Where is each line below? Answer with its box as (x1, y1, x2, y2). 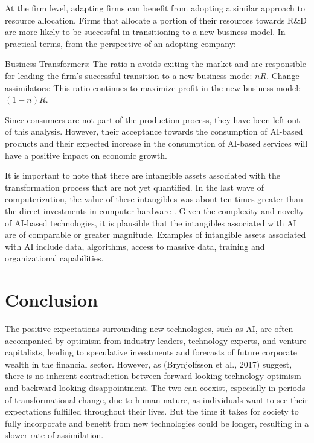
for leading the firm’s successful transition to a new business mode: (5, 69, 252, 81)
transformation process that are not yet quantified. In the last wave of (5, 180, 264, 193)
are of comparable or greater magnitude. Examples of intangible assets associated (5, 228, 306, 241)
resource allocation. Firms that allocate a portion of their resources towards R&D (5, 13, 307, 26)
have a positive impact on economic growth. (5, 148, 167, 161)
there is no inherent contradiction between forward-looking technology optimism (5, 369, 301, 382)
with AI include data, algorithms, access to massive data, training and (5, 240, 265, 252)
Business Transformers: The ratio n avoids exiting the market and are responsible (5, 57, 306, 70)
